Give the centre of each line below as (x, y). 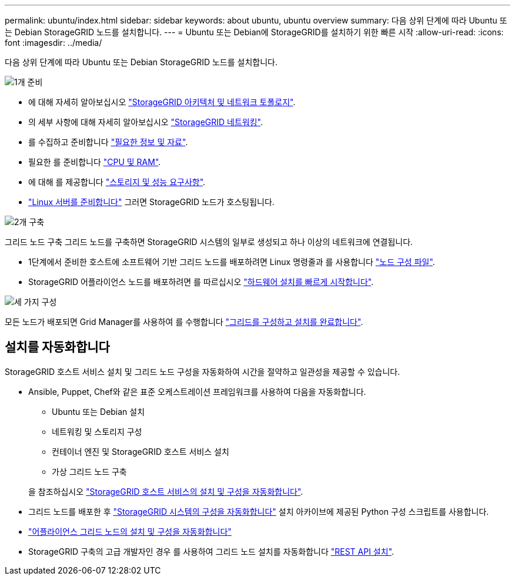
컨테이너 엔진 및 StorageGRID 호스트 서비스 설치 (141, 451)
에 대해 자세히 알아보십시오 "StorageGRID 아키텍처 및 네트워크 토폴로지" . (162, 102)
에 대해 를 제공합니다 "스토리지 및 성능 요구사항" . (117, 182)
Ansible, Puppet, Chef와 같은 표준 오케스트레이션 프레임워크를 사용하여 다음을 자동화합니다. (197, 391)
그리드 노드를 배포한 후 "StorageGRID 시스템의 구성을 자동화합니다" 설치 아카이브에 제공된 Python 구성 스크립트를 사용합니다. (259, 511)
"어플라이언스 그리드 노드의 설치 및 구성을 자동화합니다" (130, 531)
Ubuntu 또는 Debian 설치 (98, 411)
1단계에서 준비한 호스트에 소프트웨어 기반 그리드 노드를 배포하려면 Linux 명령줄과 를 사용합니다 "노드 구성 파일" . (232, 262)
